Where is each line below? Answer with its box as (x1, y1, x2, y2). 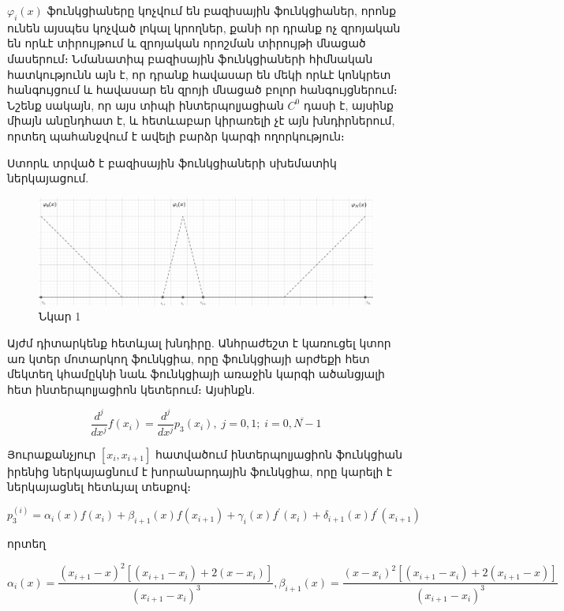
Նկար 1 (39, 308, 81, 324)
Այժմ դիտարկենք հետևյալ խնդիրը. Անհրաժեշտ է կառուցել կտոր (7, 334, 391, 350)
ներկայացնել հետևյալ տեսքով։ (7, 478, 192, 495)
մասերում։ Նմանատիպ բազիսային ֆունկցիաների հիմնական (7, 50, 373, 66)
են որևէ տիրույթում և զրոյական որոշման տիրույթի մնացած (7, 35, 366, 51)
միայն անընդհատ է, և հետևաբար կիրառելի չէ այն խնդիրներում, (7, 112, 395, 129)
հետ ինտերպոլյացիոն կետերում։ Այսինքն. (7, 380, 256, 397)
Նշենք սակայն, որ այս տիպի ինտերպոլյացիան (7, 96, 284, 113)
